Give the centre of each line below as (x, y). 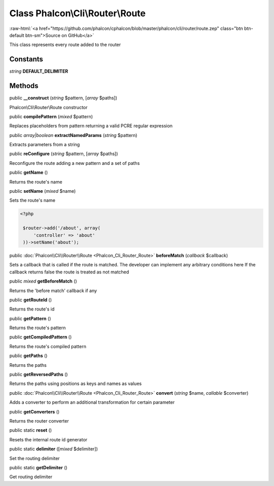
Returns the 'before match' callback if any (53, 290)
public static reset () (31, 430)
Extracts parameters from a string (45, 145)
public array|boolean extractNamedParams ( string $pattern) (73, 135)
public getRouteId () (31, 300)
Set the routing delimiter (35, 458)
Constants (26, 59)
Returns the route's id (32, 309)
